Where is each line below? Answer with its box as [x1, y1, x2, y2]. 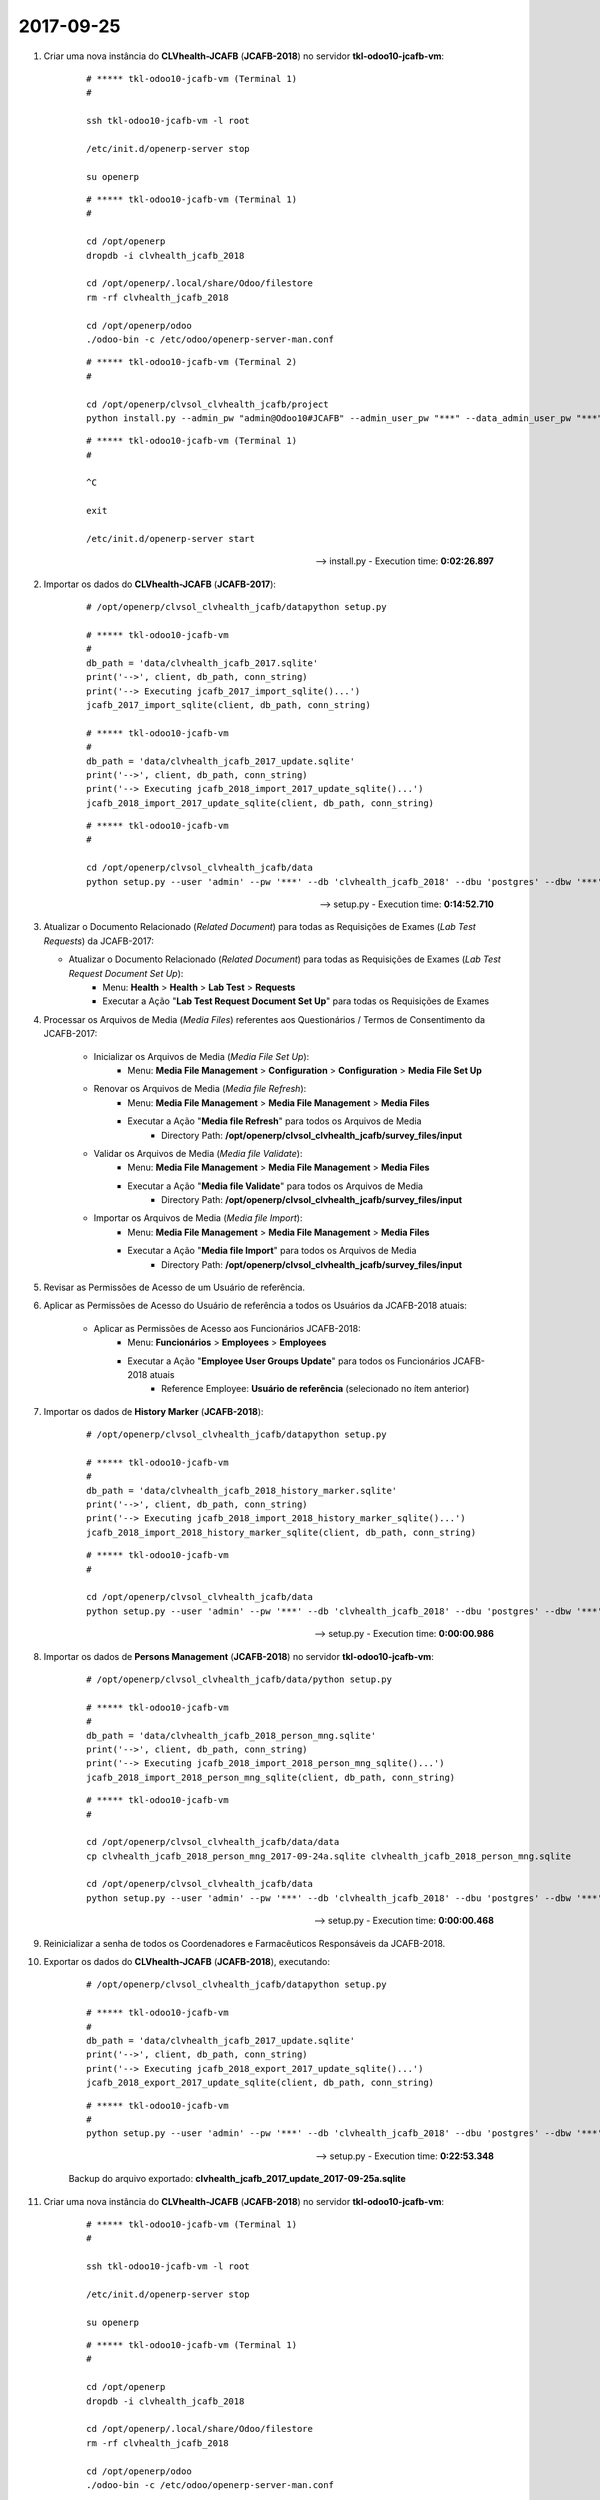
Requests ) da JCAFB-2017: [43, 935, 154, 947]
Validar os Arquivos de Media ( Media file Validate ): [93, 1147, 303, 1159]
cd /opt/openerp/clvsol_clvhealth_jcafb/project [86, 398, 329, 410]
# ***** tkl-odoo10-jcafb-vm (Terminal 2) [86, 356, 298, 368]
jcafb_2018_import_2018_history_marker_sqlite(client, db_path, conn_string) [86, 1526, 477, 1538]
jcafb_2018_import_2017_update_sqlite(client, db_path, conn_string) [86, 797, 435, 809]
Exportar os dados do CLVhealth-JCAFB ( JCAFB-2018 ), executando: [43, 1956, 330, 1968]
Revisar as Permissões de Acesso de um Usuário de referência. [43, 1281, 305, 1294]
